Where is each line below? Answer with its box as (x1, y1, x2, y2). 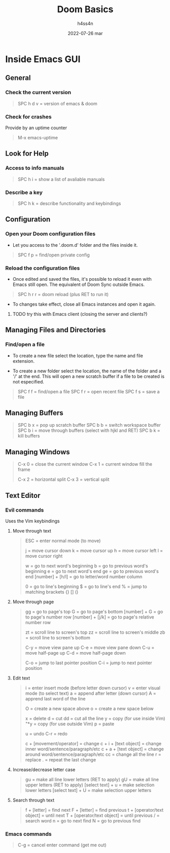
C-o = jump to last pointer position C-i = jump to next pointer (25, 660, 152, 666)
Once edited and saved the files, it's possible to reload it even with (12, 276, 152, 282)
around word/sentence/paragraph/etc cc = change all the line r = (25, 751, 161, 757)
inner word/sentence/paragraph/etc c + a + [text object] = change (25, 746, 164, 752)
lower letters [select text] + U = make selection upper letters (25, 787, 151, 793)
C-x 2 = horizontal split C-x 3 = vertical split (17, 477, 110, 483)
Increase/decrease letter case (12, 767, 76, 773)
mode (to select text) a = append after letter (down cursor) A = (25, 690, 156, 696)
